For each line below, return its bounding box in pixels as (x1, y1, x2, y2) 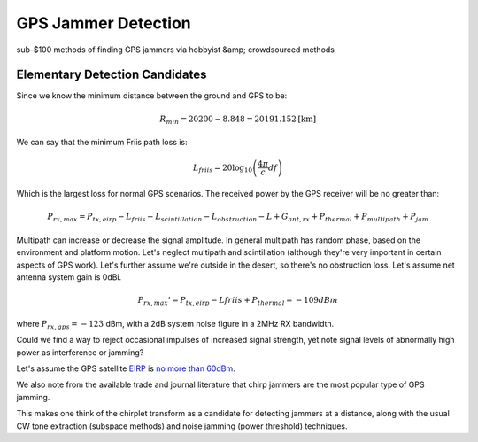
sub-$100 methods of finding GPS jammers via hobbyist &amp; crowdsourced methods (16, 44, 335, 55)
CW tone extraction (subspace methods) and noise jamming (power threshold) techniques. (16, 421, 348, 431)
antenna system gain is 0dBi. (16, 272, 122, 283)
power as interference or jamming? (16, 346, 144, 358)
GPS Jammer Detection (16, 13, 192, 33)
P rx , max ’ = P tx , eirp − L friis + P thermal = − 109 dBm (137, 295, 338, 307)
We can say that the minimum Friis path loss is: (16, 137, 188, 148)
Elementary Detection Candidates (16, 67, 207, 82)
